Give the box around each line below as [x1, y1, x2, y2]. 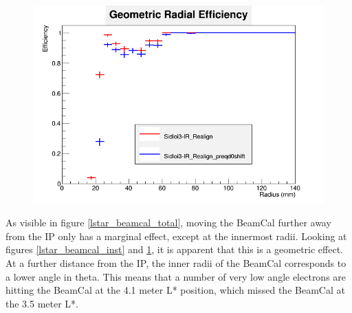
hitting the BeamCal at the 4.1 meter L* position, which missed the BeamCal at [5, 283, 345, 297]
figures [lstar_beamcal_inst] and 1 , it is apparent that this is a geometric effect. [5, 242, 344, 257]
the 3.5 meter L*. [5, 296, 78, 310]
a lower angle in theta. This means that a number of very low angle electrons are [5, 269, 346, 283]
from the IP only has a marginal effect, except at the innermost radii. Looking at [5, 228, 347, 243]
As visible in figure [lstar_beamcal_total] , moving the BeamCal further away [5, 215, 331, 230]
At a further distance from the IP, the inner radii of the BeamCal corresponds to [5, 255, 346, 270]
